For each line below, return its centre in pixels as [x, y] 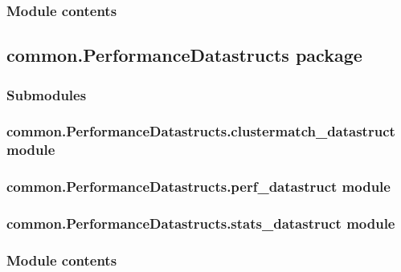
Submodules [47, 94]
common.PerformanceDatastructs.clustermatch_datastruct [201, 131]
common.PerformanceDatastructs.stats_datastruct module [201, 223]
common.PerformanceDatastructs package [184, 55]
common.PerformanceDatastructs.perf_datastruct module [198, 187]
